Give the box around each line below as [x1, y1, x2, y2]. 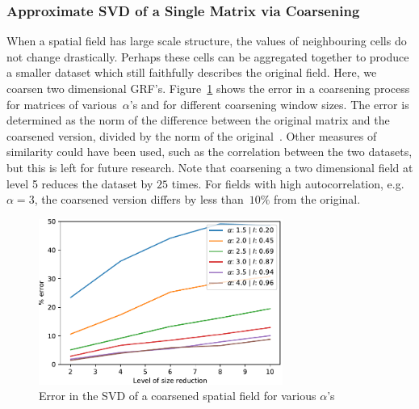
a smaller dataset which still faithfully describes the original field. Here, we [6, 64, 377, 81]
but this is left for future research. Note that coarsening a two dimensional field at [6, 158, 413, 175]
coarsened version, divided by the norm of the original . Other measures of [6, 127, 377, 144]
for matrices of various [6, 95, 117, 112]
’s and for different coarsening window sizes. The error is [129, 95, 409, 112]
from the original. [274, 191, 361, 208]
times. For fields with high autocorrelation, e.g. [171, 175, 404, 192]
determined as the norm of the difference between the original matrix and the [6, 112, 390, 129]
